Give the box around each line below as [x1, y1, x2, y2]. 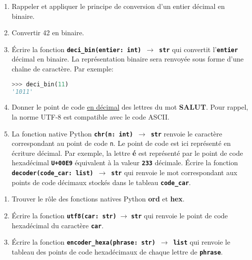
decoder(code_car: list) [11, 170, 94, 177]
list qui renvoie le [173, 237, 230, 247]
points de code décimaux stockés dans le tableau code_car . [11, 177, 191, 187]
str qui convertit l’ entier [159, 44, 238, 54]
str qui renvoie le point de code [131, 210, 228, 221]
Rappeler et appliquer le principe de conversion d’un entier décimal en [11, 1, 225, 11]
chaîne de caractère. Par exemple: [11, 64, 114, 74]
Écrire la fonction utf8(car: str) [11, 210, 117, 221]
